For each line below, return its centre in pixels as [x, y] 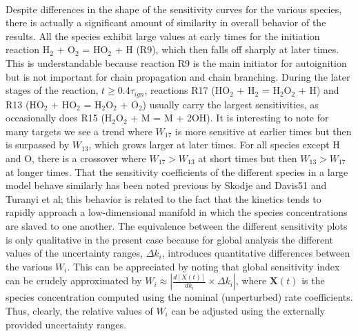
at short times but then [248, 158]
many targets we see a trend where [79, 131]
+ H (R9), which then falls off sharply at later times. [227, 49]
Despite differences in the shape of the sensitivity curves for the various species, [174, 9]
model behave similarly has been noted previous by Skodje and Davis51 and [166, 185]
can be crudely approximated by [74, 280]
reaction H [28, 49]
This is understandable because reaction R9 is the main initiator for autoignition [176, 62]
